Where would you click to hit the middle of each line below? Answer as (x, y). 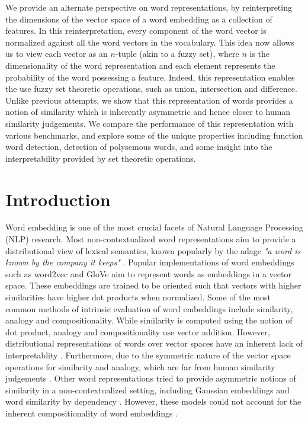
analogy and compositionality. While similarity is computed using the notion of (149, 320)
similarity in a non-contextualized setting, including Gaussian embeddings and (147, 390)
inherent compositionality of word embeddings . (92, 413)
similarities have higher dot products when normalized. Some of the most (138, 297)
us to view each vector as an (57, 54)
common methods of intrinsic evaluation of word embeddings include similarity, (149, 308)
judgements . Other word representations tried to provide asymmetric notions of (151, 378)
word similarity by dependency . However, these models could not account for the (153, 401)
